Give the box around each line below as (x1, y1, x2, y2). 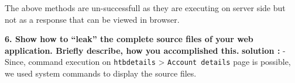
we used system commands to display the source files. (5, 67, 197, 79)
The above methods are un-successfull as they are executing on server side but (5, 2, 286, 13)
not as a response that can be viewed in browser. (5, 13, 180, 25)
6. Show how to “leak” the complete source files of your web (5, 33, 253, 45)
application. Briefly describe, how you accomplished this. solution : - (5, 44, 286, 56)
